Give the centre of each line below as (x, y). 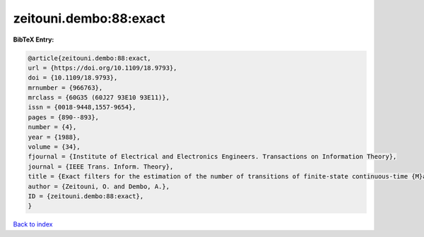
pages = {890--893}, (63, 117)
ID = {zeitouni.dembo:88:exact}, (86, 196)
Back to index (33, 224)
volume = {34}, (54, 147)
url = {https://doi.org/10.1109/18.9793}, (102, 68)
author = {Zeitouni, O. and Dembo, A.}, (99, 186)
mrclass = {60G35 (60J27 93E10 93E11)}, (99, 98)
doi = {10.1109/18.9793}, (73, 78)
